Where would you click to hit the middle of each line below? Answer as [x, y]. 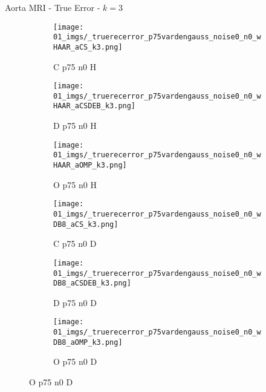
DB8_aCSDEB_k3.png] [92, 283]
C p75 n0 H [75, 66]
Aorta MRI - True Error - [53, 7]
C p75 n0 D [75, 243]
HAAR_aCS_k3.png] [88, 47]
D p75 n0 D [75, 302]
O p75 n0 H [75, 184]
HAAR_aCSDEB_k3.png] [95, 106]
